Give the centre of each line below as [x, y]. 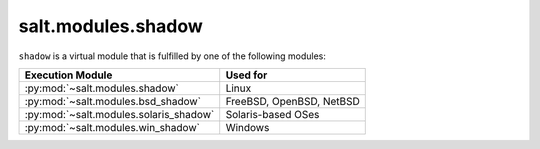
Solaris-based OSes [272, 114]
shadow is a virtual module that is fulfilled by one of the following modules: [172, 56]
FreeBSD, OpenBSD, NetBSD [292, 101]
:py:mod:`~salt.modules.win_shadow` [112, 127]
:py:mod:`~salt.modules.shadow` [101, 88]
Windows [247, 127]
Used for [246, 75]
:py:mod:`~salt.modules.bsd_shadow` [113, 101]
